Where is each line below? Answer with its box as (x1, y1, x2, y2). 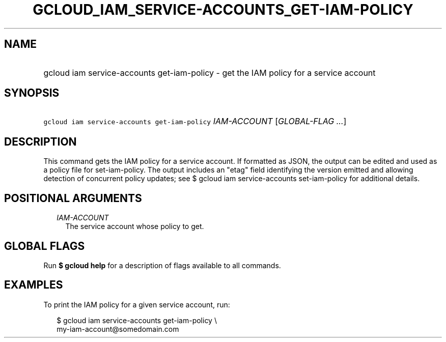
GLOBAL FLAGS (4, 239, 85, 252)
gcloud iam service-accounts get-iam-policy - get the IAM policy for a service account (43, 67, 376, 78)
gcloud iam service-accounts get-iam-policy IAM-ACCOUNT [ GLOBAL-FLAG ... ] (43, 116, 347, 127)
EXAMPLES (4, 278, 63, 292)
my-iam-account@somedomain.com (57, 324, 179, 333)
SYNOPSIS (4, 87, 60, 100)
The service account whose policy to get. (65, 222, 204, 231)
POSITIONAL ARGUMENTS (4, 191, 142, 205)
